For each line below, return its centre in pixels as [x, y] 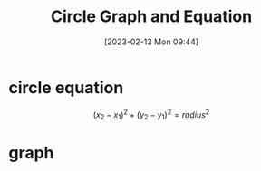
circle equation [66, 87]
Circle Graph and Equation [151, 17]
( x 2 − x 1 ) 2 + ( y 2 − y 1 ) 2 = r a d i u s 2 [151, 114]
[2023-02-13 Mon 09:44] [151, 42]
